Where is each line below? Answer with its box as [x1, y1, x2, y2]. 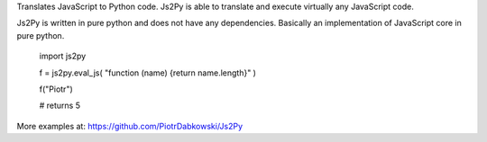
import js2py [39, 50, 87, 62]
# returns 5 [39, 100, 81, 111]
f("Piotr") [39, 84, 74, 94]
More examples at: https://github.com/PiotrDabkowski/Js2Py [16, 120, 243, 131]
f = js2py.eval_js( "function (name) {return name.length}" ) [39, 67, 257, 78]
